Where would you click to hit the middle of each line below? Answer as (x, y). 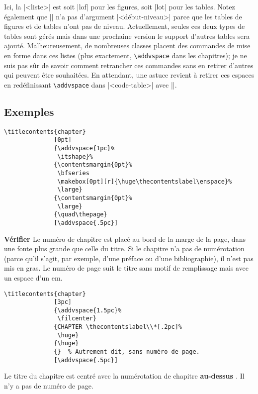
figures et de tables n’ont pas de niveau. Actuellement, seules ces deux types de (125, 26)
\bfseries (73, 173)
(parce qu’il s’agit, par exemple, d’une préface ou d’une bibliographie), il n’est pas (129, 258)
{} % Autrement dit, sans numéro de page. (127, 352)
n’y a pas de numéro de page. (49, 386)
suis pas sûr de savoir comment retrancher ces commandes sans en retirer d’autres (129, 65)
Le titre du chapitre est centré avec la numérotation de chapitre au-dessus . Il (124, 376)
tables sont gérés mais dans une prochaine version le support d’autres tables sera (127, 36)
